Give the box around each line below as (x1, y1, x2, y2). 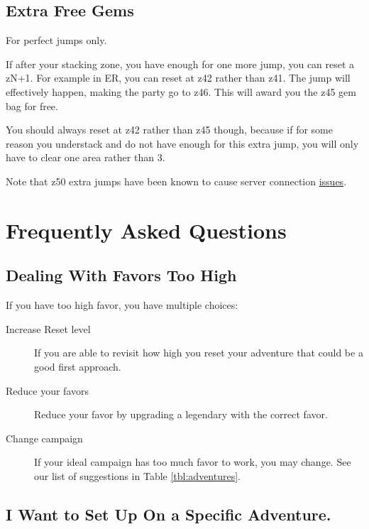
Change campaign (6, 430, 83, 445)
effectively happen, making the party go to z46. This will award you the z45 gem (6, 84, 357, 99)
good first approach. (34, 359, 121, 373)
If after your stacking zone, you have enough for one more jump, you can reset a (6, 56, 355, 71)
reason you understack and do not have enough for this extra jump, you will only (6, 136, 359, 151)
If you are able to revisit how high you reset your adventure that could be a (34, 345, 363, 360)
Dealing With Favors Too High (6, 264, 237, 286)
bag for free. (6, 98, 58, 113)
